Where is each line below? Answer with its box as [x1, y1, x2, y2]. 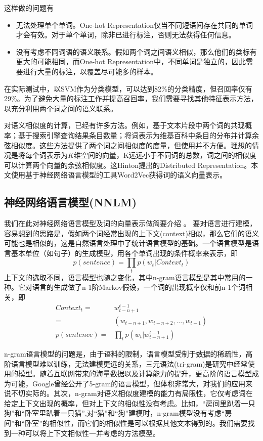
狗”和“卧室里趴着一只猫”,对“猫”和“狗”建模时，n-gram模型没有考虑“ [4, 408, 225, 418]
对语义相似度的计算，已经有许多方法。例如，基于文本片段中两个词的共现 [4, 120, 245, 130]
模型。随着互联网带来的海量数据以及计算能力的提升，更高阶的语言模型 [18, 368, 252, 379]
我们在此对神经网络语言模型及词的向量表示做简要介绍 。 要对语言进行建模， [4, 218, 257, 229]
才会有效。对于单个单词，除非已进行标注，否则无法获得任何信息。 [16, 29, 236, 40]
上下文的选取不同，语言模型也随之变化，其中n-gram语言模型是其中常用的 [4, 272, 246, 282]
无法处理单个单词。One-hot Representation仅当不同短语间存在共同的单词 [16, 19, 253, 30]
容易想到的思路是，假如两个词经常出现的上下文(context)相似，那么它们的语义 [4, 228, 259, 238]
